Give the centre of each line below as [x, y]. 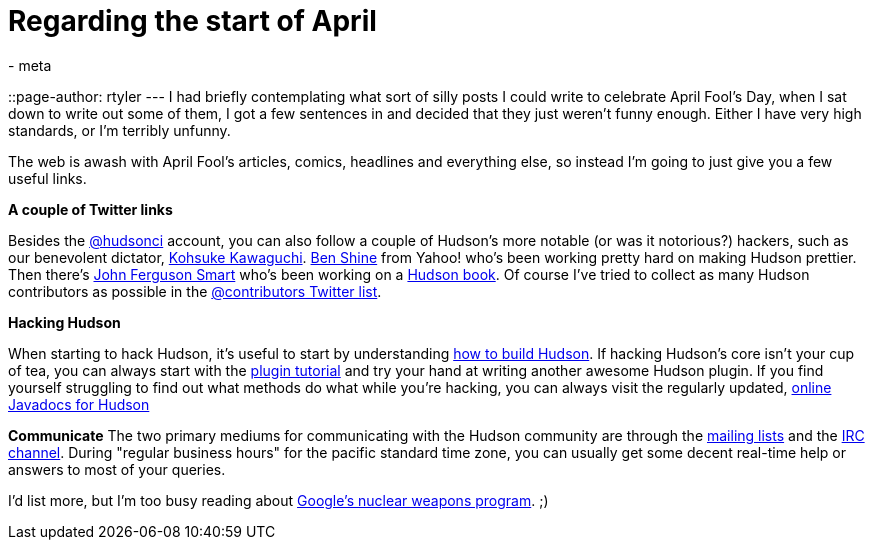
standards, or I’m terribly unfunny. [119, 130]
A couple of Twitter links [90, 209]
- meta [30, 65]
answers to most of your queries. [117, 469]
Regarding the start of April [192, 21]
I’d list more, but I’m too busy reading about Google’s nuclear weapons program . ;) [278, 500]
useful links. [47, 178]
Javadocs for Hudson [79, 404]
